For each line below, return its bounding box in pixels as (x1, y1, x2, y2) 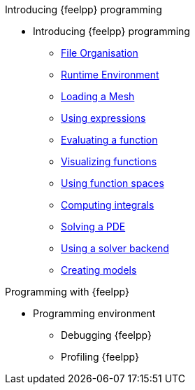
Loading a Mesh (61, 90, 135, 102)
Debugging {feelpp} (61, 329, 152, 341)
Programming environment (33, 307, 156, 319)
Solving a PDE (61, 221, 126, 232)
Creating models (61, 264, 137, 276)
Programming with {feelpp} (5, 286, 129, 298)
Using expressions (61, 112, 146, 124)
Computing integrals (61, 199, 154, 211)
